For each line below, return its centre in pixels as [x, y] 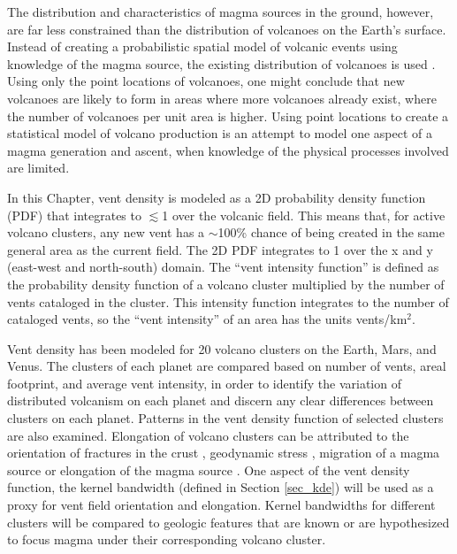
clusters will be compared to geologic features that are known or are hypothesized [228, 522]
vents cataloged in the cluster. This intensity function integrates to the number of [228, 301]
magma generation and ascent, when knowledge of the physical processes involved [228, 150]
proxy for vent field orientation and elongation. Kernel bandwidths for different [221, 505]
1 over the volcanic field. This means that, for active [304, 215]
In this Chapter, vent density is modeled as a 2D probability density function [217, 197]
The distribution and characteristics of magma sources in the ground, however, [221, 12]
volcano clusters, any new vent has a [106, 232]
